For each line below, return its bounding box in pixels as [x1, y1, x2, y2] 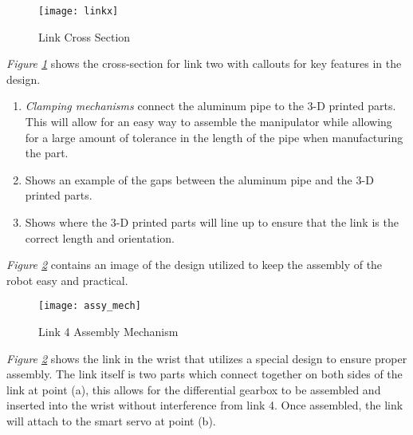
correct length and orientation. [25, 229, 175, 246]
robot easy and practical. [6, 271, 128, 288]
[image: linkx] [38, 6, 119, 17]
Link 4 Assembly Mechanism [38, 323, 179, 340]
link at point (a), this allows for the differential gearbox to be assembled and [6, 381, 381, 397]
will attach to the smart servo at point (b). [6, 413, 216, 429]
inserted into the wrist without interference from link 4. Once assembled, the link [6, 397, 403, 413]
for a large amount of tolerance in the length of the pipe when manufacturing [25, 129, 403, 145]
